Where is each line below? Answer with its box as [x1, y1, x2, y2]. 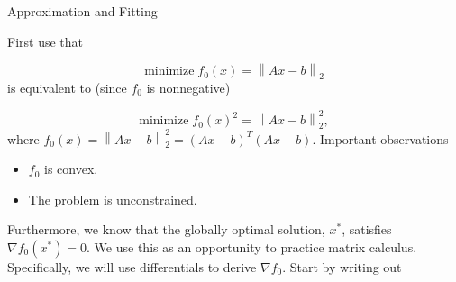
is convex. [44, 159, 98, 178]
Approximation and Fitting [7, 2, 158, 20]
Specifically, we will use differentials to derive [7, 258, 257, 276]
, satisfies [342, 220, 392, 239]
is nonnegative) [146, 77, 231, 96]
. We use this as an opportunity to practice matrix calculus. [87, 238, 417, 256]
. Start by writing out [282, 258, 402, 276]
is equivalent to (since [7, 77, 127, 96]
